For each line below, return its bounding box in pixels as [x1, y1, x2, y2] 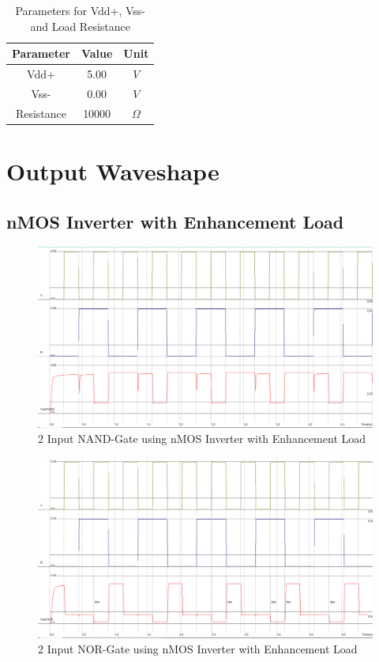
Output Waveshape [6, 155, 220, 187]
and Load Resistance [30, 17, 130, 34]
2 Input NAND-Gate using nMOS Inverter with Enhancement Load [38, 430, 366, 447]
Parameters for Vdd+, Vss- [15, 2, 146, 18]
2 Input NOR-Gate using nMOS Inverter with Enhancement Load [38, 641, 358, 657]
